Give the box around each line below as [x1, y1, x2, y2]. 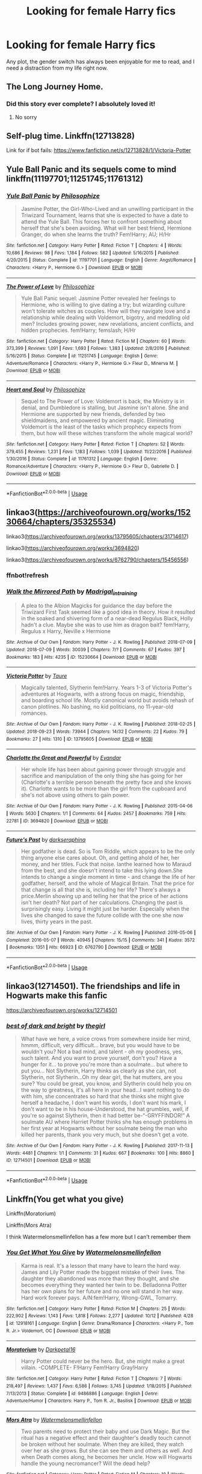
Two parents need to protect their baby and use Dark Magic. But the [20, 1428, 190, 1435]
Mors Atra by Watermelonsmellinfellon [6, 1416, 102, 1423]
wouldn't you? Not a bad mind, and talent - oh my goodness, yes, [20, 1048, 183, 1055]
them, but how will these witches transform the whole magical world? [20, 430, 193, 437]
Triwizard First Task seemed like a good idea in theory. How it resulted [20, 608, 195, 616]
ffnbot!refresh [6, 571, 49, 580]
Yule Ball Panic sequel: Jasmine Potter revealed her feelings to [20, 295, 176, 302]
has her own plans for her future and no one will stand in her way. [20, 1288, 184, 1295]
